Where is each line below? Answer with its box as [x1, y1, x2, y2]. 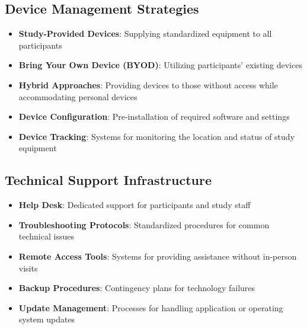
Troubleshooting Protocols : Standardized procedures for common [18, 218, 270, 231]
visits [18, 261, 38, 274]
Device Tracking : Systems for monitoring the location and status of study [18, 130, 295, 142]
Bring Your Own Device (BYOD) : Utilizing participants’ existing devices [18, 59, 302, 71]
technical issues [18, 230, 74, 242]
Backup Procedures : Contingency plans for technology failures [18, 282, 255, 294]
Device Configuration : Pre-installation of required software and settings [18, 110, 290, 123]
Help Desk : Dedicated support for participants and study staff [18, 199, 251, 211]
